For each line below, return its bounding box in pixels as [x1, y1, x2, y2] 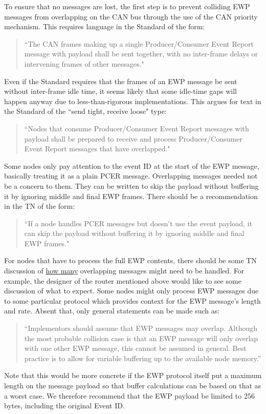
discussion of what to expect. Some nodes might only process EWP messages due [4, 285, 259, 296]
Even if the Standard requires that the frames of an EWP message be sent [4, 75, 237, 86]
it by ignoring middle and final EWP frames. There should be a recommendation [4, 190, 258, 201]
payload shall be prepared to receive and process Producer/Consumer [24, 133, 242, 144]
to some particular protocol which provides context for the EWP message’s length [4, 295, 261, 306]
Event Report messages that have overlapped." [24, 143, 170, 154]
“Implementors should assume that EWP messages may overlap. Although [24, 323, 257, 333]
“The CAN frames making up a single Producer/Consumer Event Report [24, 38, 254, 49]
